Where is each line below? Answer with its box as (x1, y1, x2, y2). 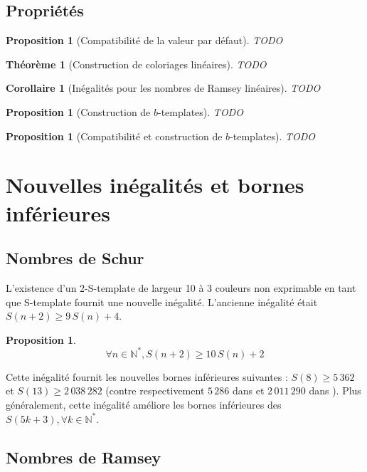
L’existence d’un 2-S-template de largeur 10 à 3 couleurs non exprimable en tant (6, 280, 356, 295)
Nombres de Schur (6, 247, 144, 269)
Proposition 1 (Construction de (6, 104, 151, 119)
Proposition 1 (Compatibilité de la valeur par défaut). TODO (6, 33, 283, 48)
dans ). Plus (309, 383, 361, 398)
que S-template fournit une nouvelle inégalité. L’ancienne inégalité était (6, 294, 318, 309)
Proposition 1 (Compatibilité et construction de (6, 128, 223, 143)
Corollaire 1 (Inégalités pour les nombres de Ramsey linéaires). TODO (6, 80, 321, 95)
